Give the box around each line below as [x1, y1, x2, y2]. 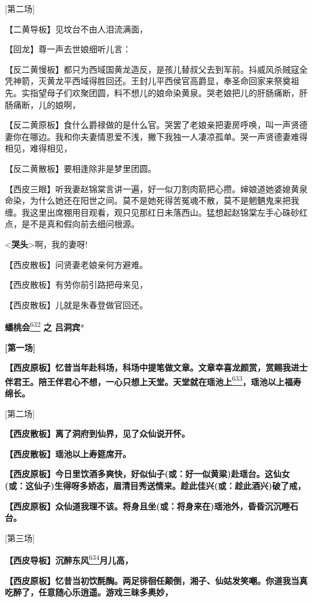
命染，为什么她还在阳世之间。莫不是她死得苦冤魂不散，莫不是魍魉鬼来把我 [5, 194, 299, 207]
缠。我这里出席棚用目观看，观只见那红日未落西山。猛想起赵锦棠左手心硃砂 [5, 205, 299, 218]
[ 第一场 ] [5, 341, 35, 353]
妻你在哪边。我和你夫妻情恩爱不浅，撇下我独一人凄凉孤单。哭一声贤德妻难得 [5, 130, 308, 142]
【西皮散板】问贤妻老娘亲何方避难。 [5, 258, 148, 270]
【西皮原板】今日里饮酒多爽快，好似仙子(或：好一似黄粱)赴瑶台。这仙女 [5, 467, 290, 480]
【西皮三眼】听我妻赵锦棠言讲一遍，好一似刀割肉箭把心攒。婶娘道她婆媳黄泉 [5, 182, 308, 195]
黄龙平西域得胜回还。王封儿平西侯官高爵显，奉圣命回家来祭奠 [46, 74, 291, 87]
